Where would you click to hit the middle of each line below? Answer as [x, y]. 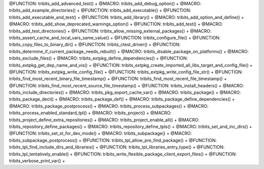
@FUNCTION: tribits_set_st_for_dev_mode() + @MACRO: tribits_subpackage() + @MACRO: [100, 133]
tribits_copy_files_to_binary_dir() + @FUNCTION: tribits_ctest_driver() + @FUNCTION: [95, 44]
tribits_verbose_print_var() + [37, 161]
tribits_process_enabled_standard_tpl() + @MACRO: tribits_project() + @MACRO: [90, 113]
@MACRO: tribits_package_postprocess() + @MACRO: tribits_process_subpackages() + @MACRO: [109, 106]
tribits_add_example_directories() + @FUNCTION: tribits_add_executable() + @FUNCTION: [100, 10]
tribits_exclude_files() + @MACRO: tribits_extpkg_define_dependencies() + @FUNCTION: [99, 58]
